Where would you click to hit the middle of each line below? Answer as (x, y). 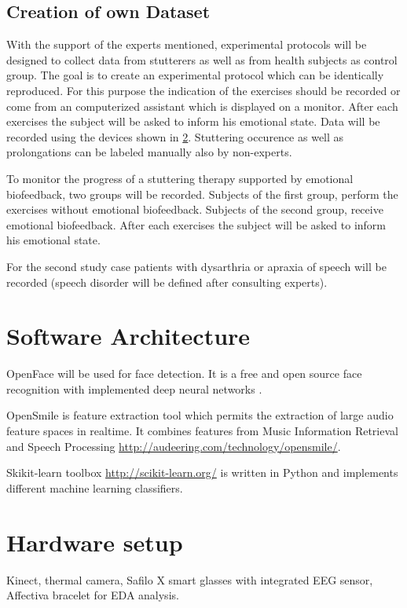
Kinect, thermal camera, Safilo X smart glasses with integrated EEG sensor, (190, 579)
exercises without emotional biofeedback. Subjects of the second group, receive (195, 209)
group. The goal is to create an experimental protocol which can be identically (195, 75)
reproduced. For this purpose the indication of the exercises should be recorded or (203, 90)
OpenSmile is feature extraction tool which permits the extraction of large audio (200, 415)
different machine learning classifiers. (95, 487)
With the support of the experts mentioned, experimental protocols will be (187, 44)
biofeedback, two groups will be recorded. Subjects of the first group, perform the (202, 194)
